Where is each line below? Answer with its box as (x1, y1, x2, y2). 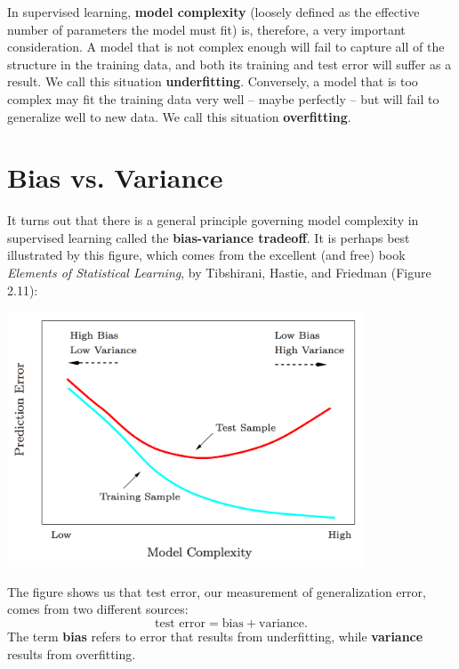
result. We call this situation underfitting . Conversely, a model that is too (7, 72, 418, 91)
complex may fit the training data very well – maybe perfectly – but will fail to (7, 89, 439, 108)
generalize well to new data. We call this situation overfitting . (7, 107, 351, 125)
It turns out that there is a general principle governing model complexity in (7, 211, 419, 230)
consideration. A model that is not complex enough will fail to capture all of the (7, 37, 445, 56)
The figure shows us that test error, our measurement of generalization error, (7, 582, 426, 600)
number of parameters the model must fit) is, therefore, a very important (7, 20, 406, 38)
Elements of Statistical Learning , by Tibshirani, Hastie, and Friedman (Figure (7, 263, 431, 282)
